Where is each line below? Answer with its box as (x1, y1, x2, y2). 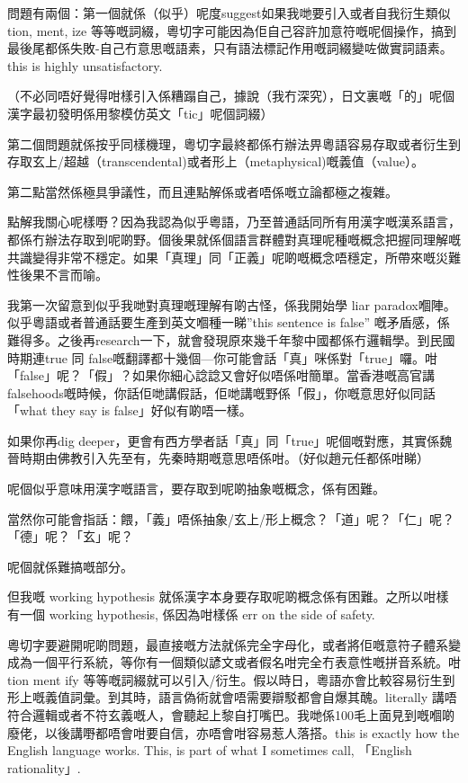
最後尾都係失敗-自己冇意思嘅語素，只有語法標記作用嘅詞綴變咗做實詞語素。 (7, 39, 453, 58)
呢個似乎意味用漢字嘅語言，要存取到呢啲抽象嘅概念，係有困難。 (7, 479, 385, 498)
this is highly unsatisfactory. (7, 56, 163, 75)
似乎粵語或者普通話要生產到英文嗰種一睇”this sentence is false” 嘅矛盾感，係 (7, 313, 450, 332)
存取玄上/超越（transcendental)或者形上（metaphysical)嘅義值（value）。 (7, 152, 424, 171)
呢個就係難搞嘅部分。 (7, 556, 133, 575)
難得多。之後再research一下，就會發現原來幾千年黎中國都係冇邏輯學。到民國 (7, 330, 455, 349)
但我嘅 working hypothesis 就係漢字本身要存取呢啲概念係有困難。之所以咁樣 (7, 587, 449, 606)
